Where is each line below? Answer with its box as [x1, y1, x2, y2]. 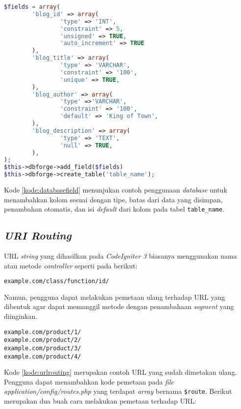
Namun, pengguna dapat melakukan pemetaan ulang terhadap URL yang [4, 291, 225, 302]
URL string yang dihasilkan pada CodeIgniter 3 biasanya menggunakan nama [4, 251, 237, 261]
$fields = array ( [4, 3, 60, 10]
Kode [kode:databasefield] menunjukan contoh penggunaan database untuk [4, 185, 227, 194]
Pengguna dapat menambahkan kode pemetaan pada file [4, 376, 174, 386]
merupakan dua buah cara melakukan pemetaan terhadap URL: [4, 396, 196, 406]
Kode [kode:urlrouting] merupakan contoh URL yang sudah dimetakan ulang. [4, 367, 237, 377]
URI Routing [4, 228, 72, 243]
